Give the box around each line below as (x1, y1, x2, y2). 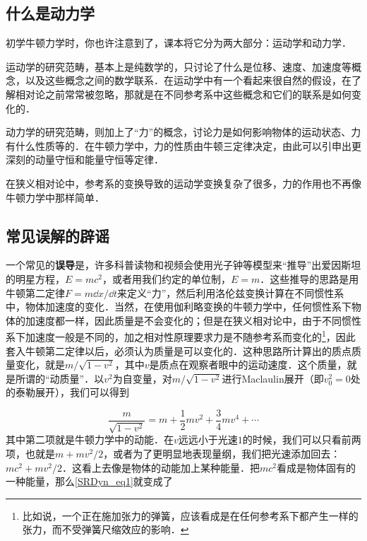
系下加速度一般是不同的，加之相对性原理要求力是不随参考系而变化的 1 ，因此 (6, 327, 356, 344)
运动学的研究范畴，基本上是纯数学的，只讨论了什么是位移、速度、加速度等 (6, 59, 351, 74)
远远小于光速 (178, 432, 238, 447)
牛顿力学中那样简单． (6, 190, 104, 204)
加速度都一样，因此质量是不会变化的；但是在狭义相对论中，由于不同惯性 (25, 313, 361, 327)
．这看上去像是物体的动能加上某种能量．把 (61, 460, 260, 475)
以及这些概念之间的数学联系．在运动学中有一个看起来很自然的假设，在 (25, 73, 351, 88)
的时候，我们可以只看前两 (242, 432, 361, 447)
